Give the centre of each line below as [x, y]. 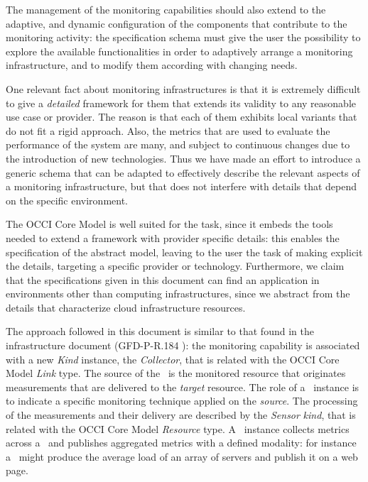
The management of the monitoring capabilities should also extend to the [166, 9]
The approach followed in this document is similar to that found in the [160, 331]
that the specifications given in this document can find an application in [163, 279]
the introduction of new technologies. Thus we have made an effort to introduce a [183, 158]
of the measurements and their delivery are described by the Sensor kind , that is [181, 415]
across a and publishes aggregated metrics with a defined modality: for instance [181, 443]
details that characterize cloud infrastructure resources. [126, 307]
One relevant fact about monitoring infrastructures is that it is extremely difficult [183, 88]
